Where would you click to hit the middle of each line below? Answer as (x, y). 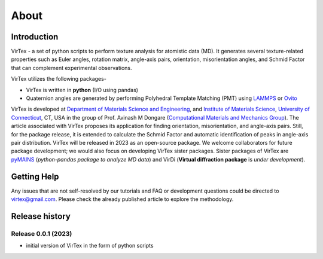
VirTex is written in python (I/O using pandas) (82, 90)
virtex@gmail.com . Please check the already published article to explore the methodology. (122, 199)
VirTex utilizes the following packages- (59, 79)
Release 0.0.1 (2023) (42, 233)
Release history (41, 216)
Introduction (35, 37)
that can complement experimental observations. (71, 68)
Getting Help (35, 176)
